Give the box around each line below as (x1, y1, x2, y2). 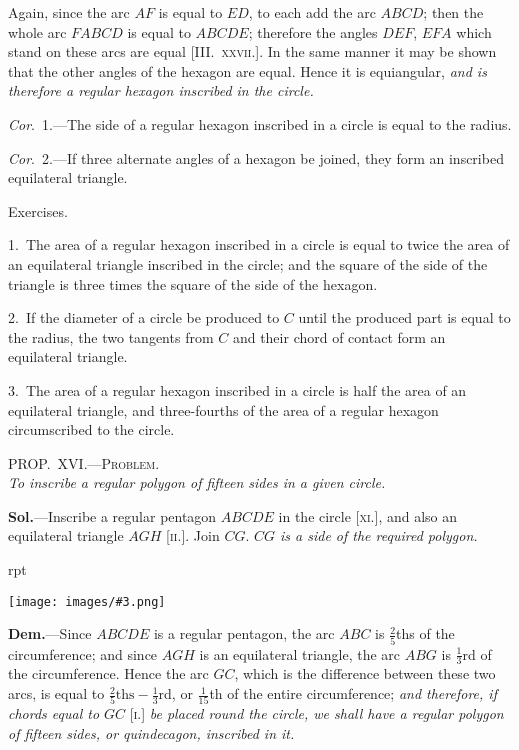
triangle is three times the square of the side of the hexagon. (8, 273, 378, 294)
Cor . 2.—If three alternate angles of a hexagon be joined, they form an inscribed (8, 147, 504, 168)
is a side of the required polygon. (280, 525, 478, 546)
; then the (423, 2, 484, 22)
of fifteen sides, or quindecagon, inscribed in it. (8, 722, 295, 743)
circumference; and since (8, 643, 158, 664)
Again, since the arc (8, 2, 130, 22)
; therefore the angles (248, 21, 378, 42)
